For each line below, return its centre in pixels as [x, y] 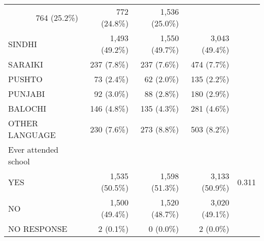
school [19, 161]
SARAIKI [26, 64]
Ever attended [33, 149]
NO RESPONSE [38, 229]
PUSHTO [25, 79]
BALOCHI [27, 108]
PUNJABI [27, 94]
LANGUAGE [32, 135]
